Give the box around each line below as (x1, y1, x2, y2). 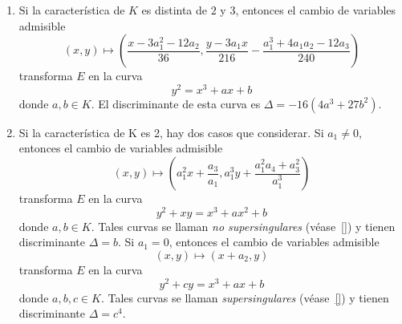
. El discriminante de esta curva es (91, 95, 261, 111)
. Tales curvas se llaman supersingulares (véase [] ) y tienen (100, 289, 389, 306)
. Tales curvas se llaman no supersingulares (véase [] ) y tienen (91, 217, 396, 234)
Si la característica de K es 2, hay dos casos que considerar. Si (18, 124, 324, 140)
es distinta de (141, 2, 208, 18)
